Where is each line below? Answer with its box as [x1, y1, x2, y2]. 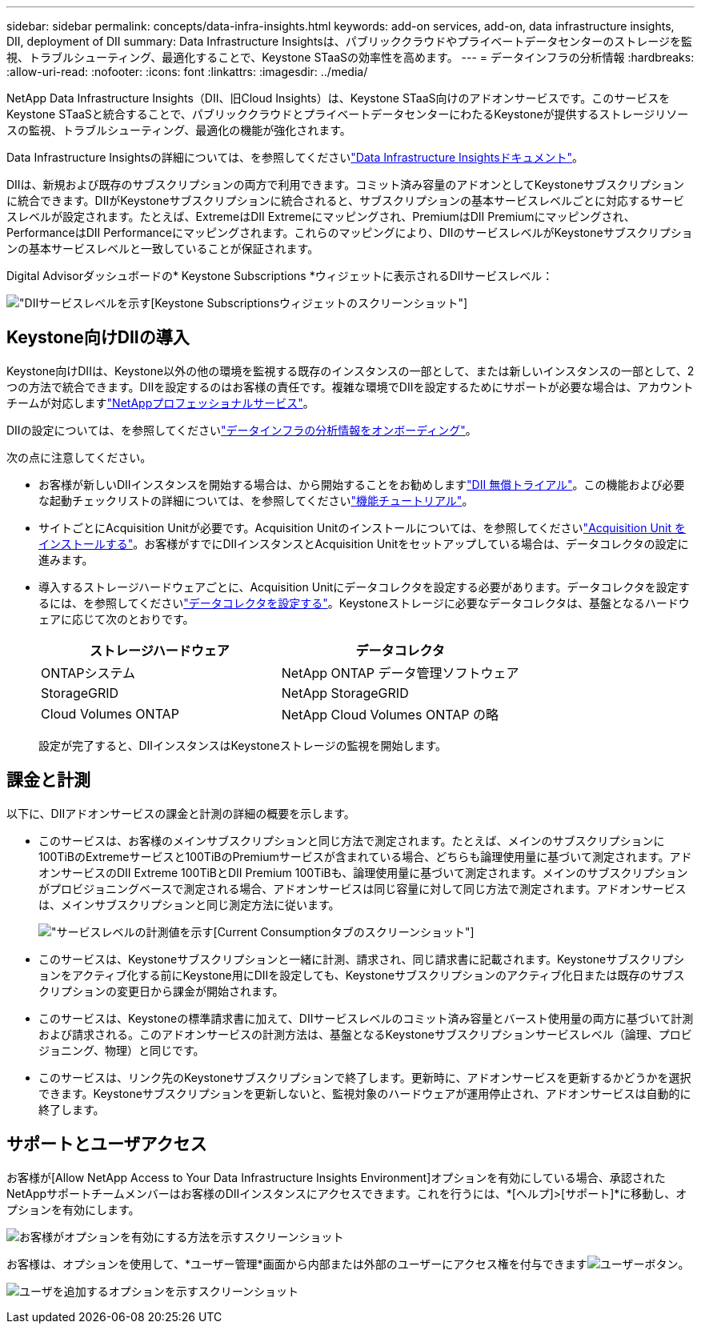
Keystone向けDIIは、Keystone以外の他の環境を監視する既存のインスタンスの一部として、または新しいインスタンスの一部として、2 [6, 363, 695, 378]
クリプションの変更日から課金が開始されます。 [38, 983, 284, 998]
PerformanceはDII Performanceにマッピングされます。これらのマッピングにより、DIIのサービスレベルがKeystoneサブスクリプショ [6, 226, 693, 239]
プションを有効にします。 [6, 1202, 140, 1216]
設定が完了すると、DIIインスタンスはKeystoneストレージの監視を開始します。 [38, 738, 447, 752]
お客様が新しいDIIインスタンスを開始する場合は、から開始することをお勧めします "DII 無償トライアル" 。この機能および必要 [38, 477, 685, 491]
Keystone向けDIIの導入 [6, 327, 190, 348]
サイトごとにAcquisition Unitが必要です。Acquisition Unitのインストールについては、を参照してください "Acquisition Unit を [38, 520, 686, 535]
